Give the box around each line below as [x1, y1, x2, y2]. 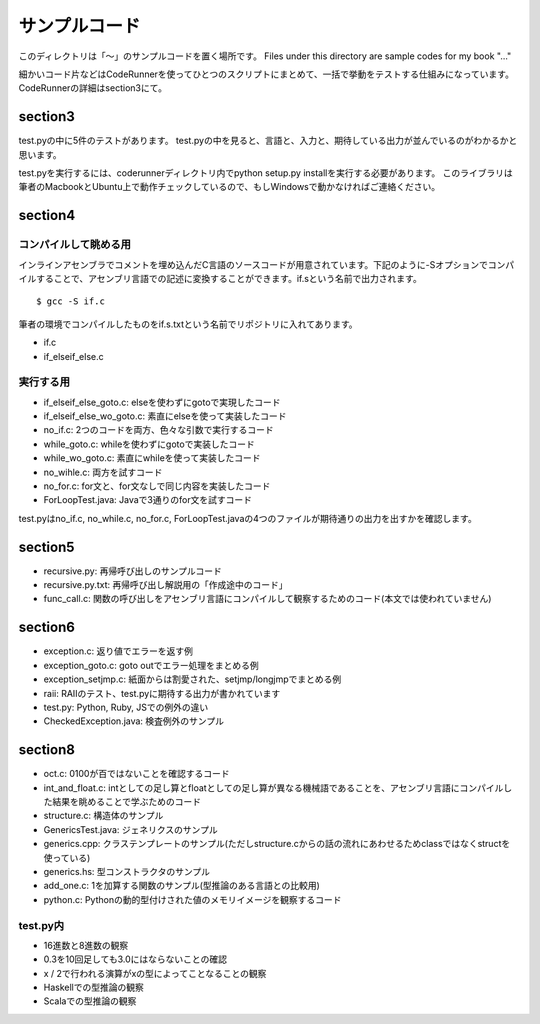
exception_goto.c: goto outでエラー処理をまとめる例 [43, 659, 259, 671]
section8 [18, 741, 75, 759]
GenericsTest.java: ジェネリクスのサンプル [43, 823, 219, 835]
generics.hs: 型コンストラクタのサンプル [43, 865, 210, 877]
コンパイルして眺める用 [18, 238, 132, 252]
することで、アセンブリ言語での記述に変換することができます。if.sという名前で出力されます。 [35, 272, 422, 284]
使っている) [43, 851, 91, 864]
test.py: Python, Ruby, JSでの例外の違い [43, 701, 209, 713]
